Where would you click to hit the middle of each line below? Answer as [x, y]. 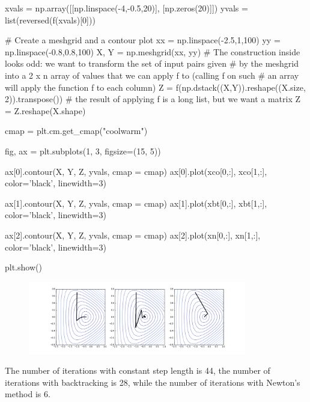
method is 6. [28, 394]
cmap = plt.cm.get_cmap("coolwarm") [76, 131]
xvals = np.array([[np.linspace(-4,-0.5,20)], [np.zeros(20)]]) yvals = [126, 8]
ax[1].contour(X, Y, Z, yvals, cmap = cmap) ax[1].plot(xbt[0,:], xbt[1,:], [136, 203]
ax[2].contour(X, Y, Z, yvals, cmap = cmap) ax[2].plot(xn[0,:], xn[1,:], [133, 235]
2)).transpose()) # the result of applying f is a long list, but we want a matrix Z [153, 99]
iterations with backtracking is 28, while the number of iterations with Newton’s [153, 382]
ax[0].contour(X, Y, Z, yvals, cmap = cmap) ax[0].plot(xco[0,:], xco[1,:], [136, 171]
